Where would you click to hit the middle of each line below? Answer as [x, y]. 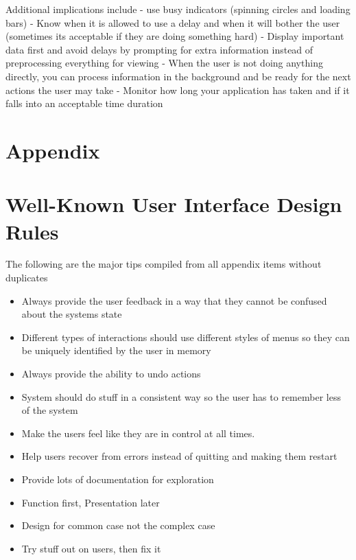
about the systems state [72, 314]
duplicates [27, 278]
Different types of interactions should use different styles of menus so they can [186, 337]
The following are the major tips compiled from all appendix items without [164, 264]
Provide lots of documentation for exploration [118, 479]
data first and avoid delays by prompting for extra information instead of [159, 49]
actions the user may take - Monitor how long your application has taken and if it [178, 90]
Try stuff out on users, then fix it [91, 548]
